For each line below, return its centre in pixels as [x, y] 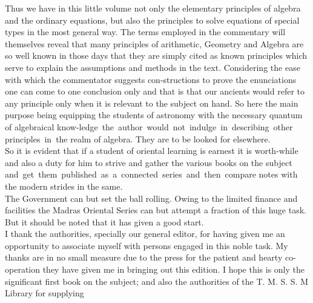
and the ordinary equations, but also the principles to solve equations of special [152, 20]
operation [23, 269]
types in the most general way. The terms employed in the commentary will [145, 32]
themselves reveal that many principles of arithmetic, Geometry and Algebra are [154, 43]
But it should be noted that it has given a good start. [104, 221]
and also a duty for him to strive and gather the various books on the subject [149, 162]
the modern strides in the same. [64, 186]
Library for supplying [44, 293]
